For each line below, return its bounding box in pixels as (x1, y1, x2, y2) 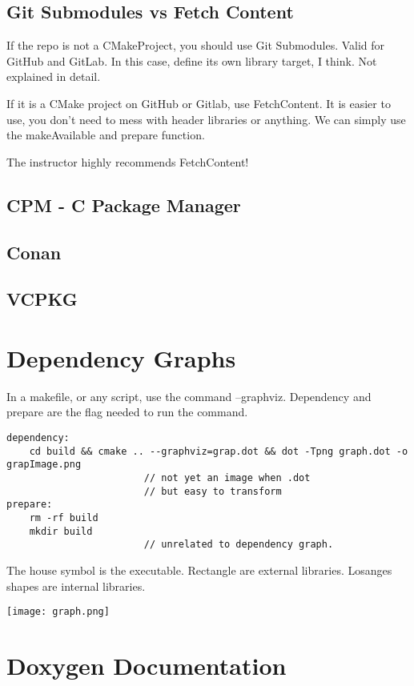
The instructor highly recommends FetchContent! (6, 153, 249, 170)
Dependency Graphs (6, 341, 236, 374)
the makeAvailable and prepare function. (6, 126, 205, 143)
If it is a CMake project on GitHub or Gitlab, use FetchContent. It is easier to (6, 94, 391, 111)
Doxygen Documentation (6, 648, 287, 681)
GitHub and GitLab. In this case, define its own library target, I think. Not (6, 52, 377, 69)
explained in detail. (6, 68, 101, 85)
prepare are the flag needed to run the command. (6, 403, 248, 420)
